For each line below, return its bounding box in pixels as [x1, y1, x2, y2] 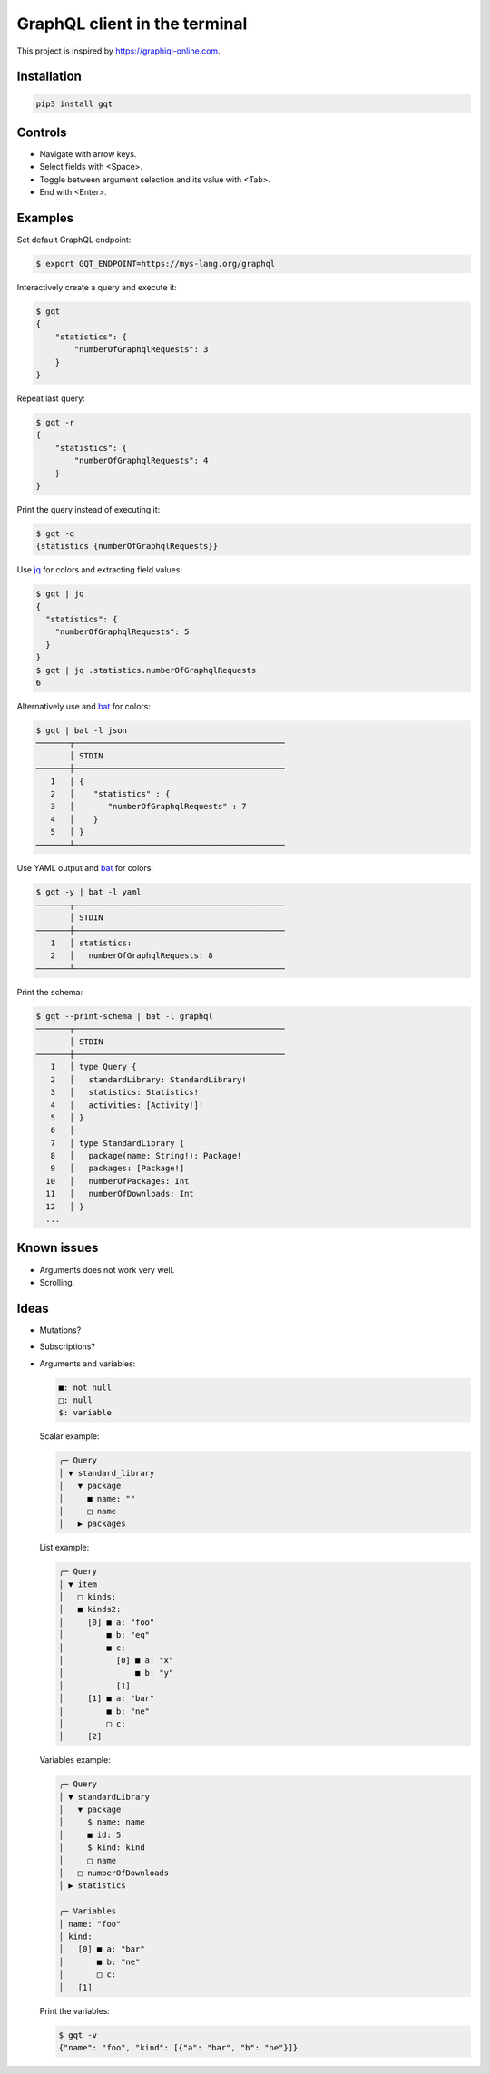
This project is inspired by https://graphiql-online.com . [16, 45, 221, 56]
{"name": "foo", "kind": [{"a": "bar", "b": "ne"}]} [58, 2042, 299, 2052]
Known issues [16, 1240, 99, 1256]
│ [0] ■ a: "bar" [58, 1944, 145, 1954]
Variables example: [39, 1755, 111, 1766]
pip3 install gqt [35, 98, 113, 109]
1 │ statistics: [50, 938, 132, 948]
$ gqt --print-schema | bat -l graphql [35, 1011, 213, 1021]
